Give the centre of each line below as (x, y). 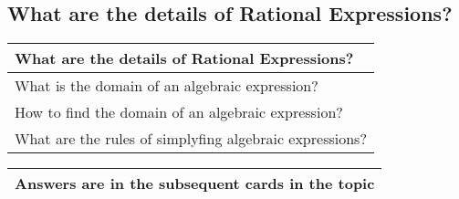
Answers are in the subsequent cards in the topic (195, 183)
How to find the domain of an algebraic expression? (179, 112)
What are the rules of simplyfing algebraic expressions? (191, 139)
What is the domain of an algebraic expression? (167, 86)
